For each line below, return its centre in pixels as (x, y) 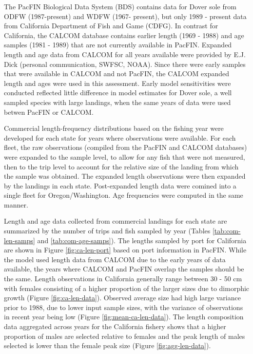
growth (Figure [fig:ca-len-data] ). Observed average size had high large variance (122, 298)
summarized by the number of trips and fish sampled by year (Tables (107, 231)
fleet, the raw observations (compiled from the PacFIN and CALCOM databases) (126, 147)
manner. (16, 204)
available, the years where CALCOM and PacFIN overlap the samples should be (124, 269)
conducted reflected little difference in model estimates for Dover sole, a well (118, 93)
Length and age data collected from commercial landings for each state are (116, 221)
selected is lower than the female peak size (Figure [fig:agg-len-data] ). (107, 345)
